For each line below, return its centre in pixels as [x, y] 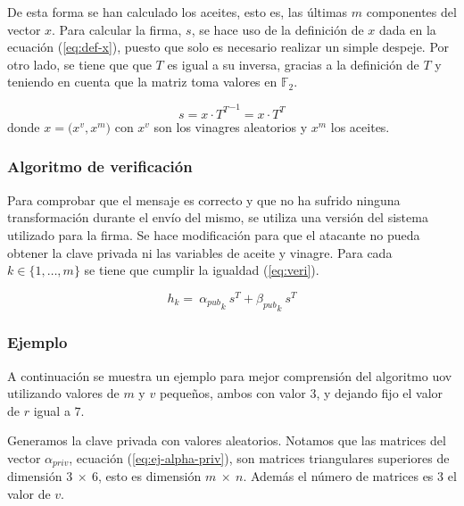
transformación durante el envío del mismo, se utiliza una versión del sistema [218, 217]
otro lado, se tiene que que [79, 64]
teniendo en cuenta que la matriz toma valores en [142, 82]
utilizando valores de [63, 393]
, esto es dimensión [149, 476]
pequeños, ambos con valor [232, 393]
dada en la [408, 29]
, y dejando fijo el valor [380, 393]
